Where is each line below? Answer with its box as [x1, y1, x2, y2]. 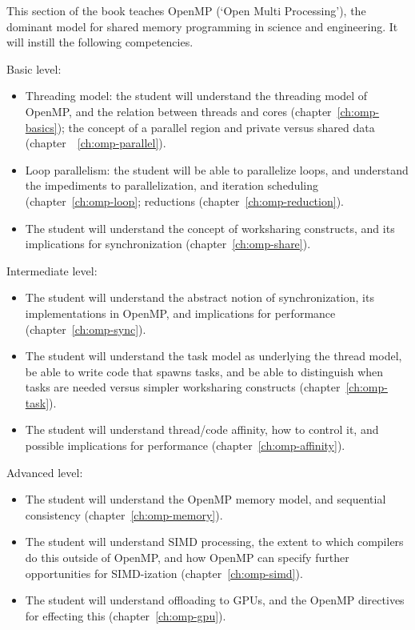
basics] [25, 118, 58, 135]
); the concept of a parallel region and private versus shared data [57, 118, 375, 135]
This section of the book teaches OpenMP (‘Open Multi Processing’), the [6, 2, 366, 18]
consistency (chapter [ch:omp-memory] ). [25, 506, 223, 523]
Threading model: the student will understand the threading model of [25, 87, 368, 104]
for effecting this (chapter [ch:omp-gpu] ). [25, 607, 226, 624]
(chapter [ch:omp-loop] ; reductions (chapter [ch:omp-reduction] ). [25, 192, 344, 209]
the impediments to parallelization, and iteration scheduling [25, 177, 319, 194]
